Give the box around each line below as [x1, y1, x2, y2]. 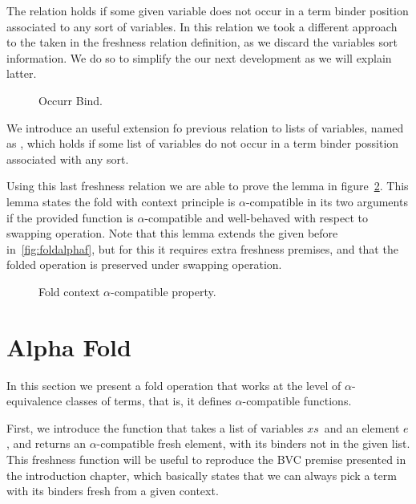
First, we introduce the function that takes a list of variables [6, 419, 304, 436]
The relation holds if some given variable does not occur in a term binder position [6, 2, 409, 18]
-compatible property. [111, 282, 216, 299]
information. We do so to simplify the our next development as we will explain [6, 49, 392, 66]
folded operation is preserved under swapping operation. [6, 256, 282, 273]
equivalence [6, 392, 63, 409]
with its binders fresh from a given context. [6, 482, 219, 499]
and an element [324, 419, 400, 436]
